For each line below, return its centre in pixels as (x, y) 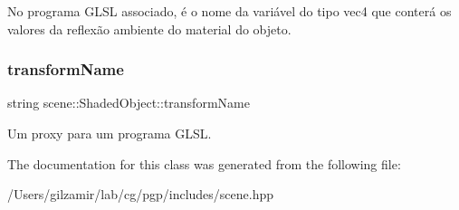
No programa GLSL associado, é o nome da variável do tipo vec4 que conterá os (229, 11)
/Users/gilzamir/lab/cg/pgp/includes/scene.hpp (141, 194)
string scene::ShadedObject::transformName (129, 103)
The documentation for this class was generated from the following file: (204, 163)
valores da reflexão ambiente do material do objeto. (149, 29)
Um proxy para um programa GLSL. (110, 133)
